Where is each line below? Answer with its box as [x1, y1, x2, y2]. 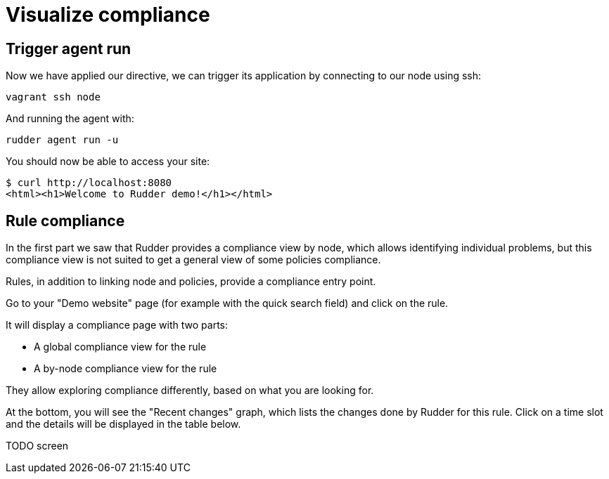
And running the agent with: [6, 112, 134, 125]
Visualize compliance [6, 3, 210, 27]
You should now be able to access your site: [6, 155, 210, 168]
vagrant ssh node [6, 91, 101, 103]
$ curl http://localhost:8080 [6, 177, 172, 189]
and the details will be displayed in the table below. [6, 418, 241, 431]
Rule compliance [6, 211, 125, 230]
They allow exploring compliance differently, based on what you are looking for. [6, 384, 374, 397]
